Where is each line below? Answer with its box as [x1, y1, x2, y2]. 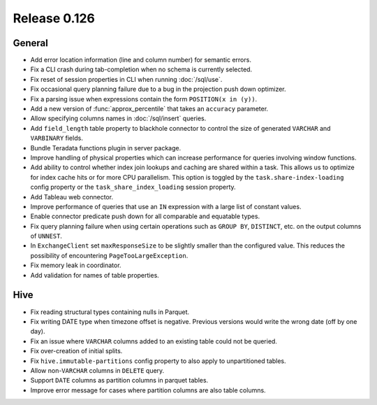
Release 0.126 [13, 10, 96, 26]
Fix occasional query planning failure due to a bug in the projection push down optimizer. [30, 85, 286, 94]
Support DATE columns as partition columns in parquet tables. [30, 376, 209, 385]
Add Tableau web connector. [30, 192, 114, 201]
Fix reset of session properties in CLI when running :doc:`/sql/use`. [30, 75, 223, 83]
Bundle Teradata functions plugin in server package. [30, 143, 182, 152]
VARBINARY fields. [30, 134, 83, 143]
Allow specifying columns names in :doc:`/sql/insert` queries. [30, 114, 207, 122]
